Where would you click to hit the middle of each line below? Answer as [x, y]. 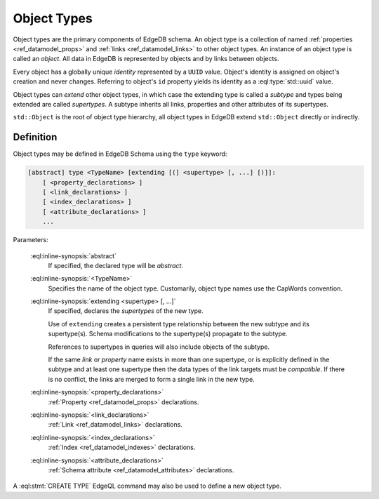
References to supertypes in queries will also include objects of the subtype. [159, 347]
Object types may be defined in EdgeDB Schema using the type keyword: [120, 154]
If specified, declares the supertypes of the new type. [126, 311]
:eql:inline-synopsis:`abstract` [74, 255]
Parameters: [31, 240]
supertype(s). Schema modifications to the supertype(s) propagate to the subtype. [168, 334]
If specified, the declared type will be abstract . [116, 265]
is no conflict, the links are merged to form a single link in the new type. [152, 379]
